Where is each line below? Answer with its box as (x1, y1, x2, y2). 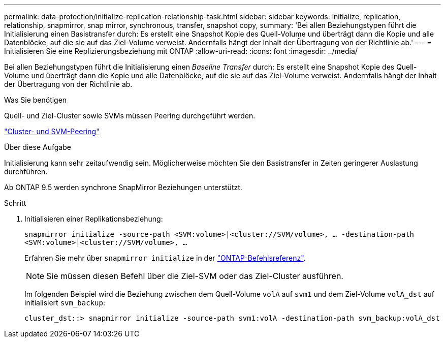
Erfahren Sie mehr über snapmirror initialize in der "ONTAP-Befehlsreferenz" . (24, 254, 306, 262)
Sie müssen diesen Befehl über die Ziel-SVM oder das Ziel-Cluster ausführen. (46, 271, 343, 281)
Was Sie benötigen (4, 96, 67, 104)
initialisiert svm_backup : (24, 298, 105, 307)
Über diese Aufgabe (4, 143, 71, 151)
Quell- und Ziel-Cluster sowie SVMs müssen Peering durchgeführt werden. (4, 111, 256, 120)
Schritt (4, 199, 26, 207)
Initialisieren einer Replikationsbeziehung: (24, 214, 163, 223)
